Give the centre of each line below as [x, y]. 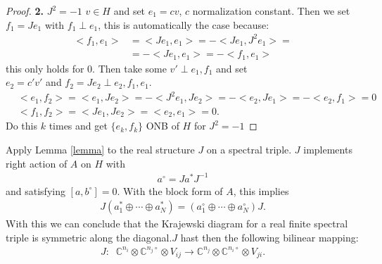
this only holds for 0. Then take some [86, 68]
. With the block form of [170, 190]
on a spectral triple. [249, 149]
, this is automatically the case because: [184, 24]
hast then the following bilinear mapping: [269, 237]
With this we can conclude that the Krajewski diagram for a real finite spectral [177, 224]
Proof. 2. [25, 11]
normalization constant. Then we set [271, 11]
